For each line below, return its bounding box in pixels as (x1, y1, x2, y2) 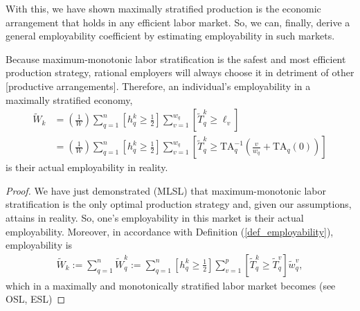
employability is (6, 238, 73, 252)
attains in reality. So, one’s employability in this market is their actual (6, 211, 304, 224)
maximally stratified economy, (6, 92, 133, 107)
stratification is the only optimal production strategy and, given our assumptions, (6, 197, 352, 211)
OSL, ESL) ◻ (6, 292, 66, 306)
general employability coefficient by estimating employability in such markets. (6, 28, 335, 43)
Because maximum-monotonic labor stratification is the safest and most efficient (6, 51, 346, 66)
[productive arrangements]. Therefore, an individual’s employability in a (6, 78, 311, 93)
